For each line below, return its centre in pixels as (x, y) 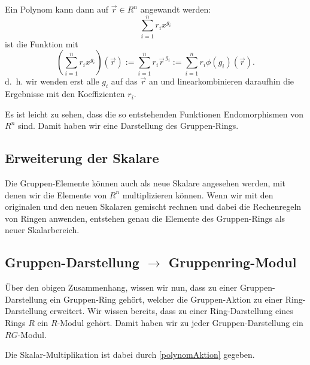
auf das (124, 81)
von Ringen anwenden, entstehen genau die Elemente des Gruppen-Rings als (145, 218)
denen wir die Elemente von (56, 194)
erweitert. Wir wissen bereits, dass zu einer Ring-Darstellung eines (171, 311)
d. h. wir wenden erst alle (52, 81)
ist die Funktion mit (42, 43)
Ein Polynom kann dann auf (57, 9)
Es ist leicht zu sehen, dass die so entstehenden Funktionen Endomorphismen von (154, 114)
